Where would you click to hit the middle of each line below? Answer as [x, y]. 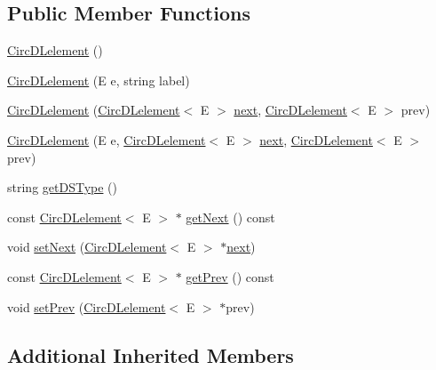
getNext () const [230, 217]
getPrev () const [230, 276]
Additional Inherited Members [151, 354]
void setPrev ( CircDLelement [87, 306]
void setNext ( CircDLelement [87, 247]
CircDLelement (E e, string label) [99, 80]
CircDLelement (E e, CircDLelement [107, 139]
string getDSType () [63, 187]
